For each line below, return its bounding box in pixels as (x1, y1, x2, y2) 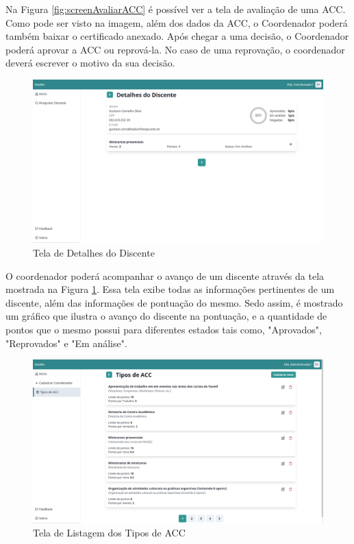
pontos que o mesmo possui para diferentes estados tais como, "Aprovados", (5, 322, 322, 337)
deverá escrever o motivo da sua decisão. (5, 56, 175, 70)
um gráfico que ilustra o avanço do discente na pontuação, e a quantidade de (5, 309, 327, 323)
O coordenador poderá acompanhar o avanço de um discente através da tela (5, 268, 325, 283)
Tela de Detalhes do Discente (33, 246, 155, 260)
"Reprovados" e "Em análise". (5, 335, 127, 350)
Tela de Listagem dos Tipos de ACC (33, 525, 186, 540)
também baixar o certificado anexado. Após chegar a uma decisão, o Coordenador (5, 29, 349, 43)
